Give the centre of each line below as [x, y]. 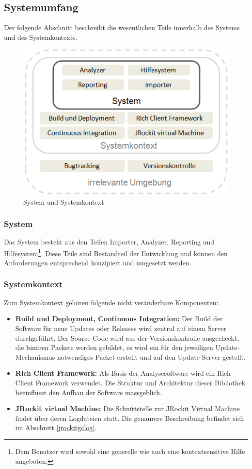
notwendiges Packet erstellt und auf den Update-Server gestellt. [151, 356]
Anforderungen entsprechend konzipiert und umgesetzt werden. [98, 262]
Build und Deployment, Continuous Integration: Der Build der [119, 319]
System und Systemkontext [64, 202]
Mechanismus [35, 356]
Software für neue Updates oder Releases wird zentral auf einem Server [121, 328]
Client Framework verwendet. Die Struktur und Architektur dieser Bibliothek [130, 382]
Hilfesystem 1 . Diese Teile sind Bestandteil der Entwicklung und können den [116, 252]
